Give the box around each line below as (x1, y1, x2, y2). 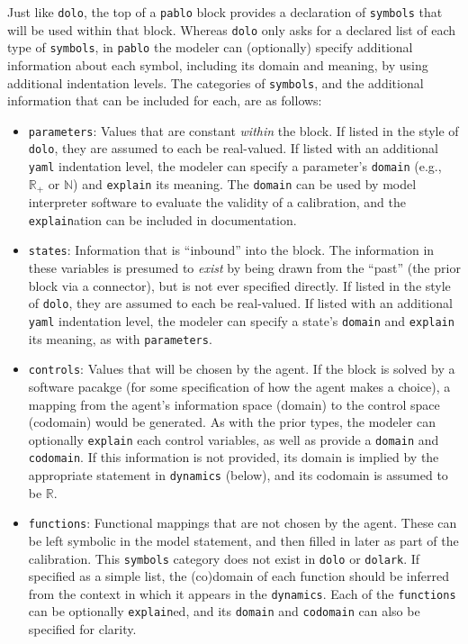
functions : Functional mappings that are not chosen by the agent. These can (28, 513, 457, 532)
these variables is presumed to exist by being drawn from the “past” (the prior (28, 259, 461, 277)
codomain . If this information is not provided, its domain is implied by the (28, 448, 439, 467)
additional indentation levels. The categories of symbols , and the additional (7, 73, 424, 92)
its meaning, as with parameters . (28, 329, 212, 348)
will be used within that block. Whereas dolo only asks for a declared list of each (7, 20, 456, 39)
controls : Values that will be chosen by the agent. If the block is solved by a (28, 359, 455, 378)
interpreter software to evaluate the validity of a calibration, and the (28, 193, 406, 212)
